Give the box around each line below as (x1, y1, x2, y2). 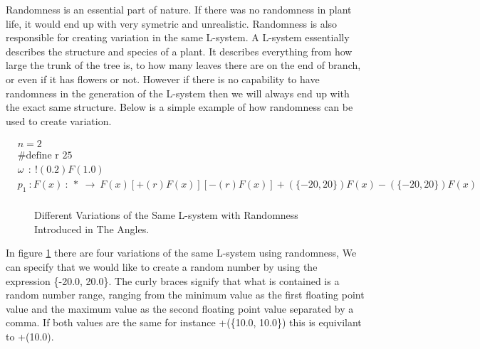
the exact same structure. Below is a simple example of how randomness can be (6, 100, 353, 114)
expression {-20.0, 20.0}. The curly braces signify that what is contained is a (6, 273, 340, 288)
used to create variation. (6, 113, 112, 128)
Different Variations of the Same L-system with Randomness (34, 208, 298, 222)
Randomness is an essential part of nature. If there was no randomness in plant (6, 2, 352, 16)
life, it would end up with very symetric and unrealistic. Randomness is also (6, 16, 338, 31)
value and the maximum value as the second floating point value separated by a (6, 301, 354, 316)
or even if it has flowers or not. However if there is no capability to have (6, 71, 320, 86)
